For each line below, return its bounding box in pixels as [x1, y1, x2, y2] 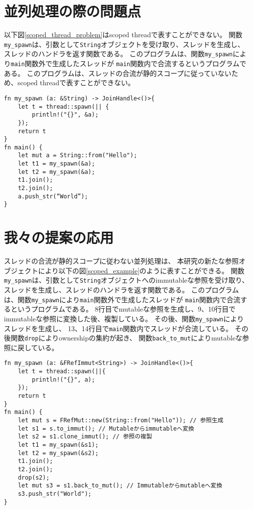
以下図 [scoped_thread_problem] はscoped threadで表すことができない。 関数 [4, 29, 243, 40]
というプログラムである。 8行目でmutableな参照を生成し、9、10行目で [10, 304, 236, 314]
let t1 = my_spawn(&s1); [18, 441, 99, 448]
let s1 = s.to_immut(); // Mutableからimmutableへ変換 [18, 425, 194, 432]
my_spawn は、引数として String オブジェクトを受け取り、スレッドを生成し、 [4, 39, 245, 49]
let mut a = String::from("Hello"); [18, 152, 138, 159]
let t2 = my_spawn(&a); [18, 168, 95, 175]
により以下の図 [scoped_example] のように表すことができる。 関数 [38, 265, 245, 275]
